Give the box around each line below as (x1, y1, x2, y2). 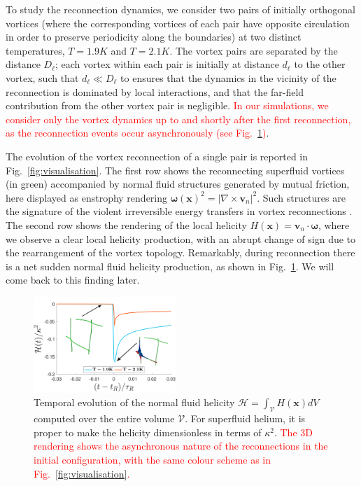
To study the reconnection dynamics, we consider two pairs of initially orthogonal (6, 2, 355, 16)
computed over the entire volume (34, 411, 175, 426)
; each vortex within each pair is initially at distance (55, 57, 279, 71)
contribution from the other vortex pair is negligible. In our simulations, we (6, 98, 329, 113)
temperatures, (6, 43, 65, 57)
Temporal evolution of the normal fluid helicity (34, 395, 235, 410)
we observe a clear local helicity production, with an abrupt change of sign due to (6, 231, 356, 246)
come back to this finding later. (6, 272, 140, 287)
